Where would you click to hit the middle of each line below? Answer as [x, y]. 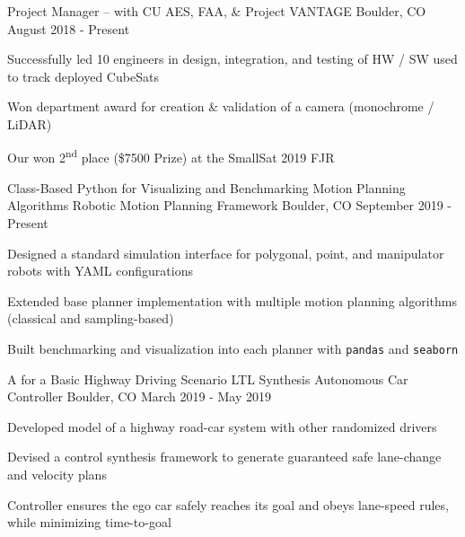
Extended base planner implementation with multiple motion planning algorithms [232, 300]
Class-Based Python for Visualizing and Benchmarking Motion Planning [206, 187]
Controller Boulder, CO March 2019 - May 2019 [139, 396]
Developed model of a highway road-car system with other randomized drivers [222, 426]
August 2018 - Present [69, 28]
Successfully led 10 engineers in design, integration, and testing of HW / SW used [232, 59]
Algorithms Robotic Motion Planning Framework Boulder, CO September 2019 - [230, 205]
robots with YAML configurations [100, 271]
